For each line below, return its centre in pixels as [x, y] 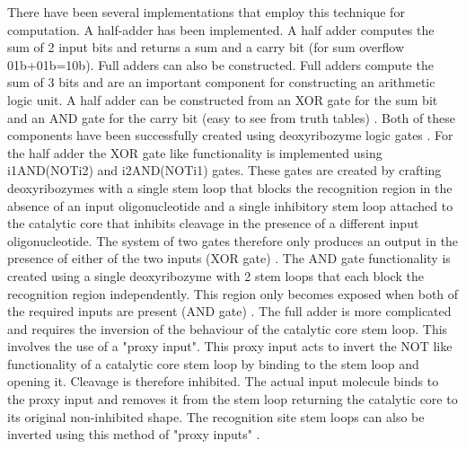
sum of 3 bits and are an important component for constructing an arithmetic [221, 82]
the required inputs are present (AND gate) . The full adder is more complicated [229, 311]
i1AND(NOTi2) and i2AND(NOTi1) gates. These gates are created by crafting [224, 170]
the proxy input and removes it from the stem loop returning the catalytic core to [233, 399]
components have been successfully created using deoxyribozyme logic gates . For [230, 135]
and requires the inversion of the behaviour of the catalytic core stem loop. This [228, 328]
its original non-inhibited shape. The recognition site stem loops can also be [216, 416]
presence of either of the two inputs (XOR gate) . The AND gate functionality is [229, 258]
